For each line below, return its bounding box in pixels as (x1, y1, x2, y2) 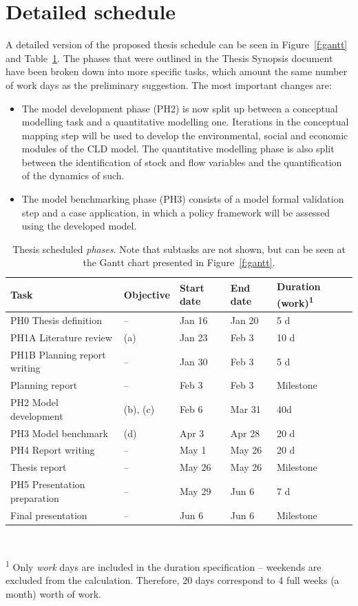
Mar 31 (230, 401, 261, 416)
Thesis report (10, 460, 67, 474)
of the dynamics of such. (21, 168, 125, 183)
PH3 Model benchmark (10, 425, 108, 440)
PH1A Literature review (10, 330, 112, 344)
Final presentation (10, 507, 87, 522)
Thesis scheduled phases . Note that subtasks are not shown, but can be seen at (12, 241, 346, 256)
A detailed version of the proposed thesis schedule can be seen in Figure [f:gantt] (6, 37, 348, 52)
